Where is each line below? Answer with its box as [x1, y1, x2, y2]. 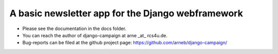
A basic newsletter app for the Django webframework [9, 8, 243, 19]
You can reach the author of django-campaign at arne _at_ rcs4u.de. [22, 32, 168, 38]
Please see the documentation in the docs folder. [22, 25, 127, 32]
